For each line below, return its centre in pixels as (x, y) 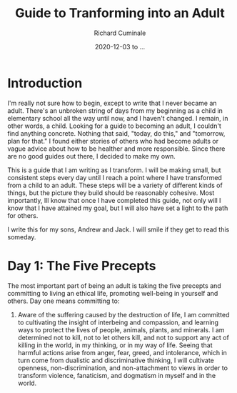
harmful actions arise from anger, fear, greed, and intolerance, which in (122, 352)
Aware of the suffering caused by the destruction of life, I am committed (123, 314)
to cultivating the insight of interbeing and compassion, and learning (118, 322)
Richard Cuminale (120, 33)
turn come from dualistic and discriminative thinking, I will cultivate (116, 360)
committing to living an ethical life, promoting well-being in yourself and (113, 293)
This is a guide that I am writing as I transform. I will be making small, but (114, 170)
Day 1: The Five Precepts (82, 265)
